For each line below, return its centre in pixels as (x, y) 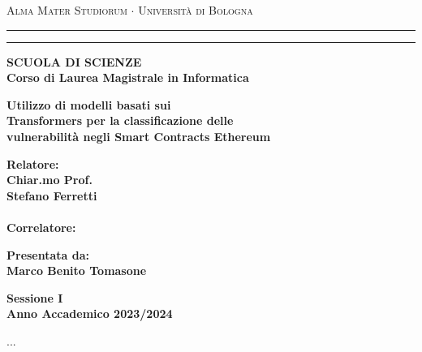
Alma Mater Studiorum (67, 10)
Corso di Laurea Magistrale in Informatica (128, 77)
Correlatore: (41, 227)
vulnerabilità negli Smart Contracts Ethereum (139, 136)
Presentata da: (48, 254)
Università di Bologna (196, 10)
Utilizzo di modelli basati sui (89, 104)
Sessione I (35, 297)
